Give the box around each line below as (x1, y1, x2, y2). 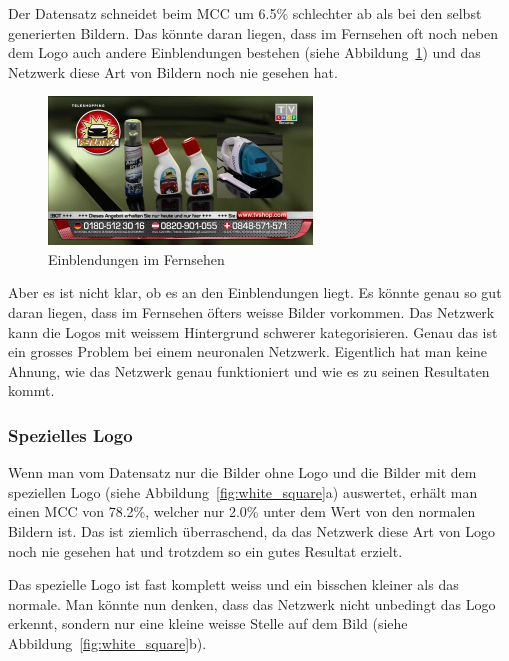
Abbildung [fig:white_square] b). (8, 632, 207, 653)
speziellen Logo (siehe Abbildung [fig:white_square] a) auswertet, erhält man (8, 481, 478, 502)
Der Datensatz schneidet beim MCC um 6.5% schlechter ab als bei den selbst (8, 3, 482, 23)
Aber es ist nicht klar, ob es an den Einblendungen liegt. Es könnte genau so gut (8, 282, 502, 303)
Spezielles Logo (8, 422, 133, 447)
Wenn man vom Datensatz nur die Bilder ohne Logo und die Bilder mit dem (8, 462, 477, 483)
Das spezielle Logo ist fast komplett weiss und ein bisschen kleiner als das (8, 574, 459, 595)
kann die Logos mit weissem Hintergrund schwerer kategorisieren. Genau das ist (8, 321, 498, 342)
